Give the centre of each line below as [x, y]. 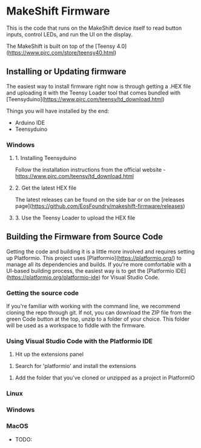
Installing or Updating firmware [66, 72]
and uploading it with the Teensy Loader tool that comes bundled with [93, 93]
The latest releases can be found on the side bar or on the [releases [100, 200]
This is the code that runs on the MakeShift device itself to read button [94, 28]
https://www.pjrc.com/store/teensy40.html [61, 52]
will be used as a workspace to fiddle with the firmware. [76, 326]
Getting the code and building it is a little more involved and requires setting [100, 251]
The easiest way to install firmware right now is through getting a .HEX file [99, 86]
